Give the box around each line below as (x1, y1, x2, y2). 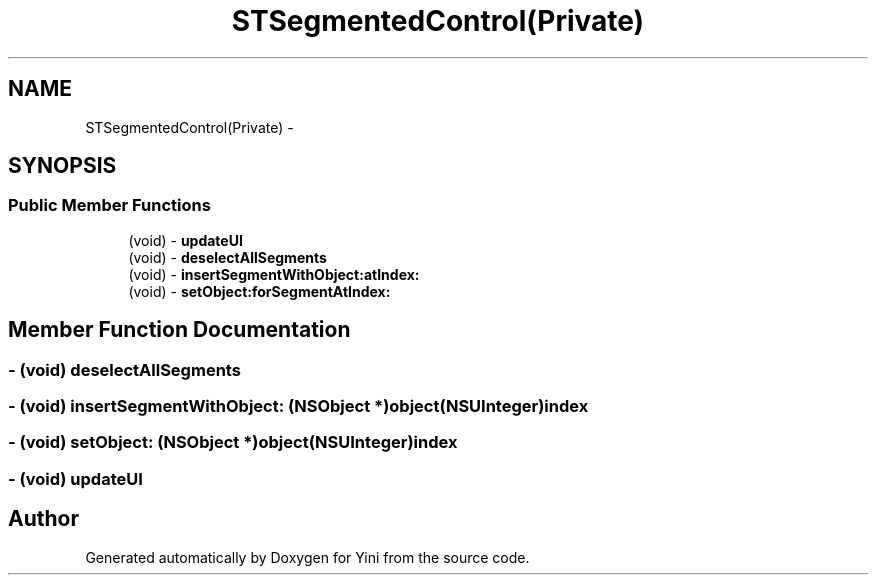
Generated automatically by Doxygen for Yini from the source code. (85, 548, 530, 566)
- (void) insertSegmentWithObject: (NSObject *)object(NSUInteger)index (8, 396, 589, 417)
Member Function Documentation (8, 317, 351, 343)
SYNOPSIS (8, 153, 117, 179)
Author (8, 506, 79, 532)
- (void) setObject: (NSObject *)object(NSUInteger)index (8, 432, 458, 453)
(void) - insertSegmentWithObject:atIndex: (128, 265, 420, 283)
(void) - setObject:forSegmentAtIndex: (128, 282, 391, 300)
